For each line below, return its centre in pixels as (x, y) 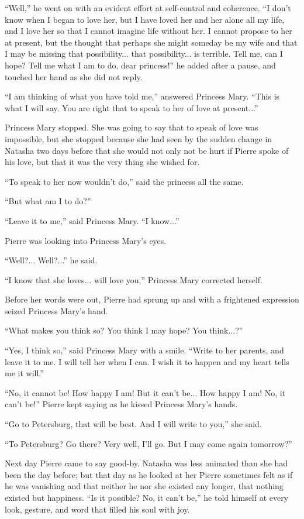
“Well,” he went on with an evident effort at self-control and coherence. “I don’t (148, 8)
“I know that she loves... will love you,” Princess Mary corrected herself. (134, 279)
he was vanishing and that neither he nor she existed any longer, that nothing (144, 486)
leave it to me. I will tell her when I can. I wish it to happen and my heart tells (147, 361)
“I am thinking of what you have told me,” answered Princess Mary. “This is (142, 96)
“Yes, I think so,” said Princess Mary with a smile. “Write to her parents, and (144, 350)
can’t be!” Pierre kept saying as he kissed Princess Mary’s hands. (121, 404)
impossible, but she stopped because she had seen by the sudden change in (139, 138)
